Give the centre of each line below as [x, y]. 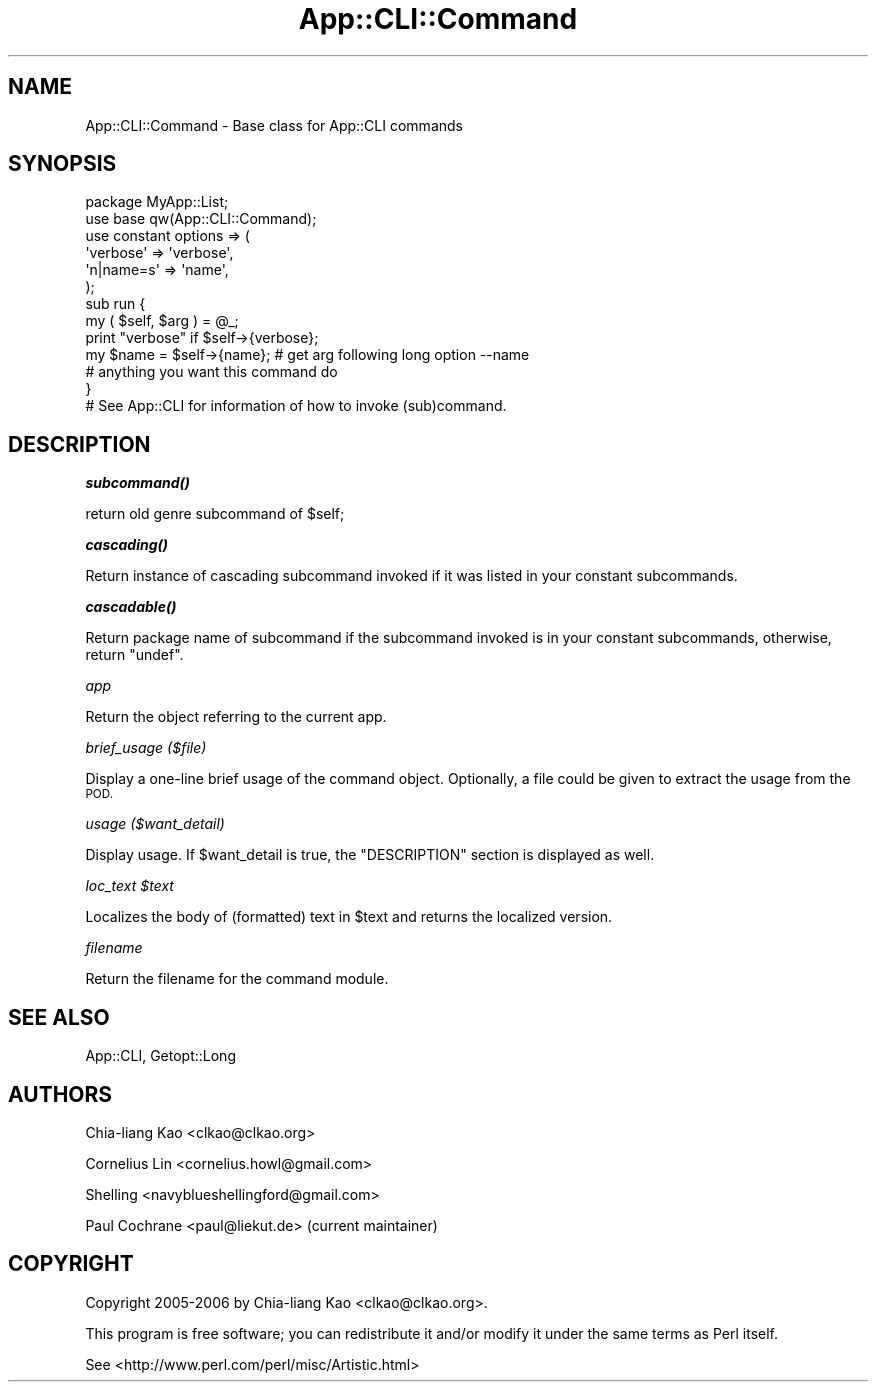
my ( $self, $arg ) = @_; [162, 321]
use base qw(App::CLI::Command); [201, 219]
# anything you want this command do [211, 372]
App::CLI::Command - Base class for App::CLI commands [274, 125]
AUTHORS [60, 1094]
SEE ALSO [59, 1017]
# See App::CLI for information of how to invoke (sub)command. [296, 406]
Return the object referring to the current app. [236, 717]
